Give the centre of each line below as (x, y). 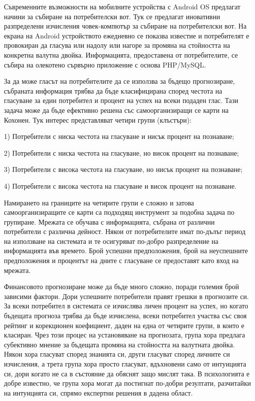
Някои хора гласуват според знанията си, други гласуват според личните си (117, 354)
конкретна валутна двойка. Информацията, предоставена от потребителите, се (121, 54)
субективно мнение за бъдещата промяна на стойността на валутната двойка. (119, 344)
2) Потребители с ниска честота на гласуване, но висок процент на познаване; (122, 152)
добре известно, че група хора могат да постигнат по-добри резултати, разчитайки (127, 383)
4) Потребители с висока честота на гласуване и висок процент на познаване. (120, 185)
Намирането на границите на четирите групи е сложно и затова (99, 202)
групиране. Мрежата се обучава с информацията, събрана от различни (109, 221)
